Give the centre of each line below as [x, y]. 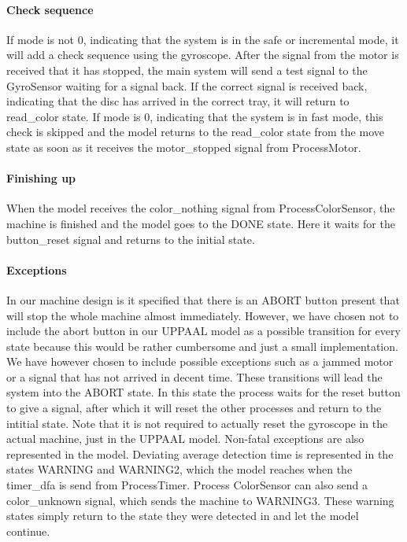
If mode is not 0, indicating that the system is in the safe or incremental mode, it [203, 39]
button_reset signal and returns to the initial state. [131, 239]
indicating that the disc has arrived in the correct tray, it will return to [178, 101]
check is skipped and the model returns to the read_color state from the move [195, 132]
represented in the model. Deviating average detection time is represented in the [200, 454]
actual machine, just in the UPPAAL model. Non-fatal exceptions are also [185, 439]
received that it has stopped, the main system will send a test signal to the [187, 70]
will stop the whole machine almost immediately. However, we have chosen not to [203, 315]
